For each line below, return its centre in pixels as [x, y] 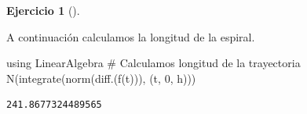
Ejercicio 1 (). [43, 10]
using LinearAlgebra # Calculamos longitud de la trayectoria [153, 63]
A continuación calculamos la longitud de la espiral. [131, 36]
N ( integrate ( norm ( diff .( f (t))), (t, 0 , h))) [101, 78]
